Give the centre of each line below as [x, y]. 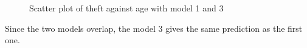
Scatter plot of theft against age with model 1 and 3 [126, 8]
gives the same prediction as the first [234, 28]
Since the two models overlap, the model [80, 28]
